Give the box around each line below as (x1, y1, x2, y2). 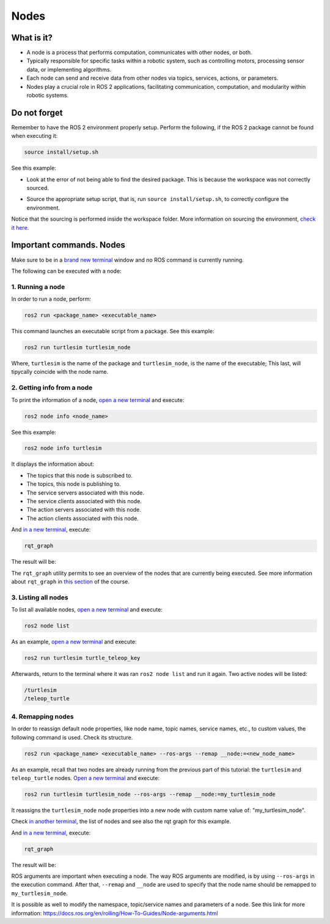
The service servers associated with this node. (26, 489, 145, 496)
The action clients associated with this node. (26, 515, 139, 522)
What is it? (11, 32, 53, 43)
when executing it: (11, 132, 58, 140)
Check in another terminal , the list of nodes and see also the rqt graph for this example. (11, 818, 232, 825)
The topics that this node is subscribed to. (26, 472, 133, 479)
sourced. (26, 184, 49, 192)
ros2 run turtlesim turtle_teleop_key (24, 654, 141, 662)
